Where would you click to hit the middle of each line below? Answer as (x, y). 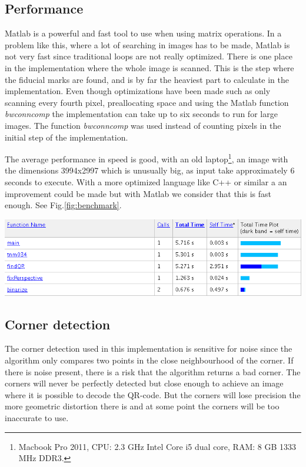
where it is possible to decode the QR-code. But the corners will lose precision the (153, 394)
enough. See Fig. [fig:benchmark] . (63, 205)
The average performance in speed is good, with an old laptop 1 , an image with (147, 158)
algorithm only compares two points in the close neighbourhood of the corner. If (149, 360)
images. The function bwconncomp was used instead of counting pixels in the (143, 125)
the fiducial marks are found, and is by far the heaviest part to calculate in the (147, 79)
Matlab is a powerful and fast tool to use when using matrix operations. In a (143, 33)
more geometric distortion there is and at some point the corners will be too (142, 406)
